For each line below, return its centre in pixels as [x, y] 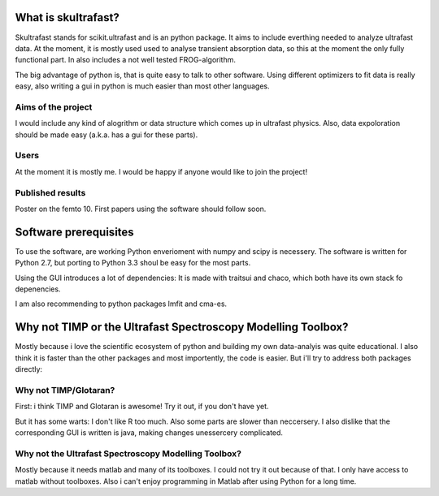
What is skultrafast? [67, 17]
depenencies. [38, 289]
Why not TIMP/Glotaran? [65, 390]
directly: [29, 369]
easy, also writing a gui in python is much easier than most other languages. [142, 86]
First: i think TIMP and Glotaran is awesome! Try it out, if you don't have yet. [142, 407]
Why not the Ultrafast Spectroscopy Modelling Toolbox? [128, 453]
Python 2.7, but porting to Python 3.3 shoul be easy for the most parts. [133, 263]
